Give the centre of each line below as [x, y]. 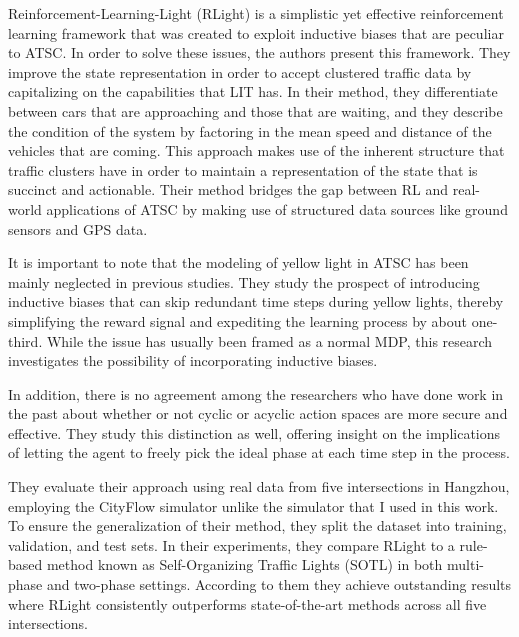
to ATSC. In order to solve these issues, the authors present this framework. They [259, 52]
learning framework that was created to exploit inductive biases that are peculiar [256, 32]
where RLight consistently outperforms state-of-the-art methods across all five [247, 603]
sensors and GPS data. [78, 228]
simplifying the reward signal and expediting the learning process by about [238, 320]
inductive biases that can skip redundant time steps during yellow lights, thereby [256, 301]
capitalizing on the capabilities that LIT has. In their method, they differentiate [253, 91]
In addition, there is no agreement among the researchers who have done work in [256, 393]
